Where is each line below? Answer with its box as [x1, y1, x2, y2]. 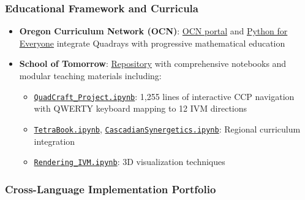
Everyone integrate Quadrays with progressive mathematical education [19, 36, 285, 49]
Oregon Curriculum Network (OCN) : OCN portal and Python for [19, 25, 288, 37]
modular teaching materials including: [19, 69, 162, 82]
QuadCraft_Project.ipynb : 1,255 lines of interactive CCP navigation [34, 90, 295, 102]
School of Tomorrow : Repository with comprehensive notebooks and [19, 57, 287, 70]
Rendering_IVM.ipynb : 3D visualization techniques [34, 155, 225, 168]
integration [34, 134, 75, 147]
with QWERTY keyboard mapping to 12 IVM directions [34, 102, 247, 115]
